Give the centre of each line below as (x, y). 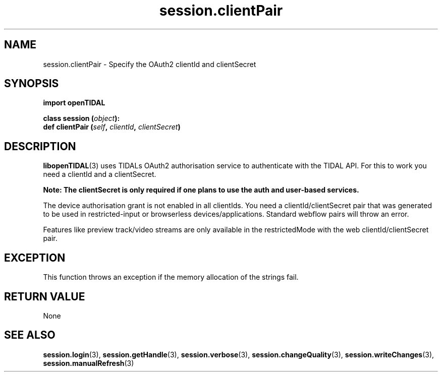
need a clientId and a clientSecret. (100, 174)
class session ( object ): (81, 118)
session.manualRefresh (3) (89, 363)
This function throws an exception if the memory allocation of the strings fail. (171, 277)
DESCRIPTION (40, 146)
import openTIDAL (74, 103)
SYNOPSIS (32, 84)
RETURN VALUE (45, 296)
